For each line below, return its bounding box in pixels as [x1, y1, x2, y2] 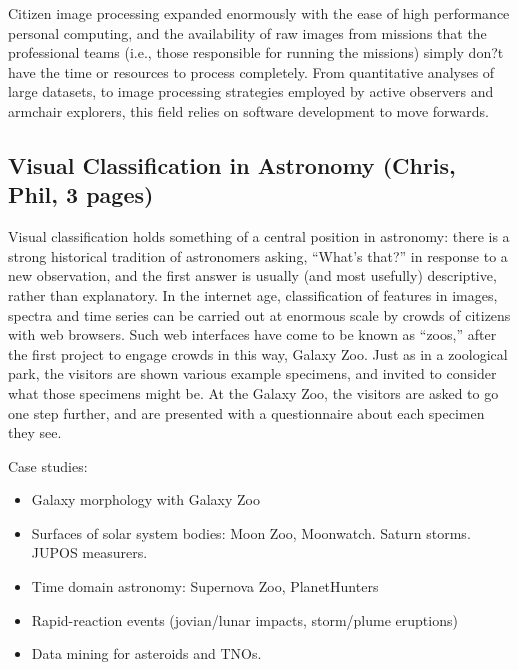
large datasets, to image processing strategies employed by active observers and [8, 81, 494, 102]
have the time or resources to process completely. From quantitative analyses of [8, 61, 495, 82]
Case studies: [8, 455, 88, 476]
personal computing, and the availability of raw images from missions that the [8, 22, 487, 43]
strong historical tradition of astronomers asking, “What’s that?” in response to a [8, 245, 508, 266]
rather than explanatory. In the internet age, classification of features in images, [8, 284, 498, 305]
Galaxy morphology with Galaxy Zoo [31, 489, 260, 510]
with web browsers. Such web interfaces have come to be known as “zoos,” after [8, 324, 497, 345]
